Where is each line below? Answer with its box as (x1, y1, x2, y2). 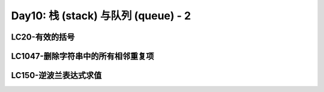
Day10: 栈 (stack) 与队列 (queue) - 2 (11, 9, 191, 22)
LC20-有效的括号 (11, 32, 75, 42)
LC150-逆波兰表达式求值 (11, 70, 102, 81)
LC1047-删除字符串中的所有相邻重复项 (11, 51, 154, 61)
